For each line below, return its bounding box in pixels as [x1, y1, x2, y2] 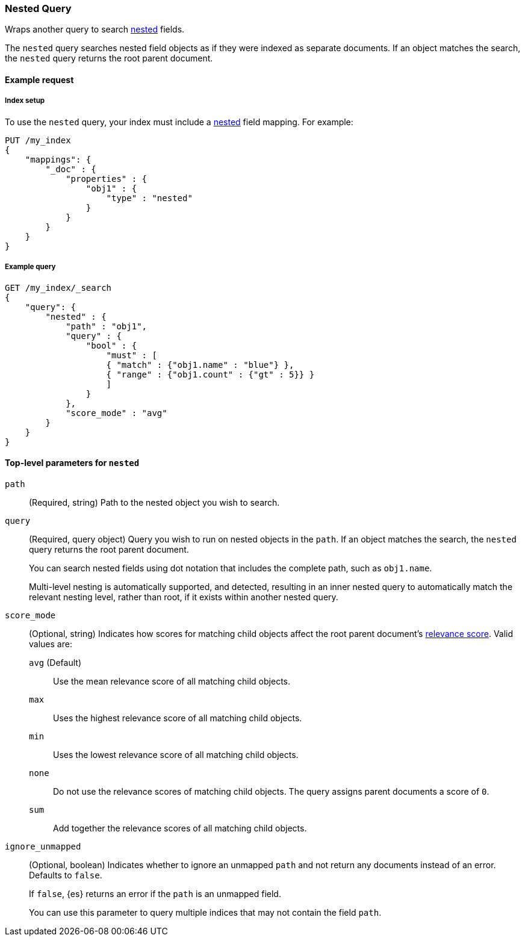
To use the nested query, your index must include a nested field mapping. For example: [5, 116, 353, 127]
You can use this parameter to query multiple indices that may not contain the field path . [29, 907, 382, 918]
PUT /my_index [5, 135, 71, 145]
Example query [5, 262, 56, 272]
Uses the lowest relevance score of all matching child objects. [53, 749, 299, 760]
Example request [5, 74, 74, 85]
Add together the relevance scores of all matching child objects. [53, 822, 307, 833]
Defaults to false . [29, 869, 102, 880]
